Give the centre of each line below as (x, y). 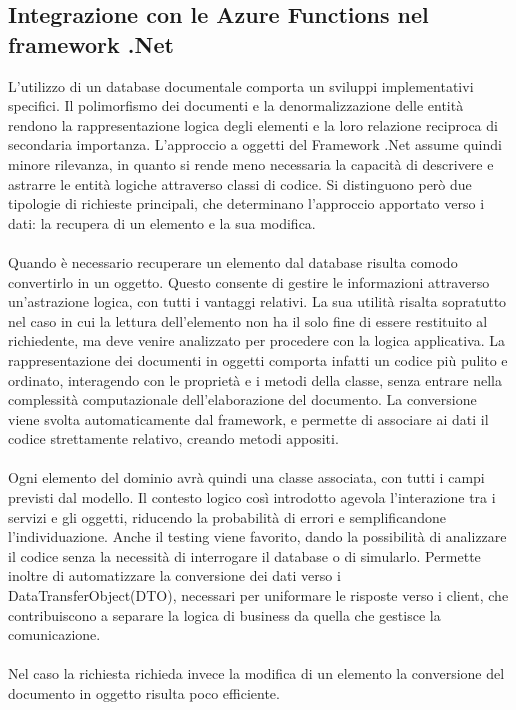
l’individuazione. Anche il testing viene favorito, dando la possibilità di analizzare (257, 536)
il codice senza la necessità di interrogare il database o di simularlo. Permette (244, 555)
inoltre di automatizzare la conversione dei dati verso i (174, 575)
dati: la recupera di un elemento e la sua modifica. (162, 222)
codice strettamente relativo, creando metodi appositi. (173, 438)
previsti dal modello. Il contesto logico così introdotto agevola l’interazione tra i (252, 497)
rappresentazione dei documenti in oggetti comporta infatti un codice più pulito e (258, 359)
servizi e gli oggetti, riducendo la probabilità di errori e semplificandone (227, 516)
